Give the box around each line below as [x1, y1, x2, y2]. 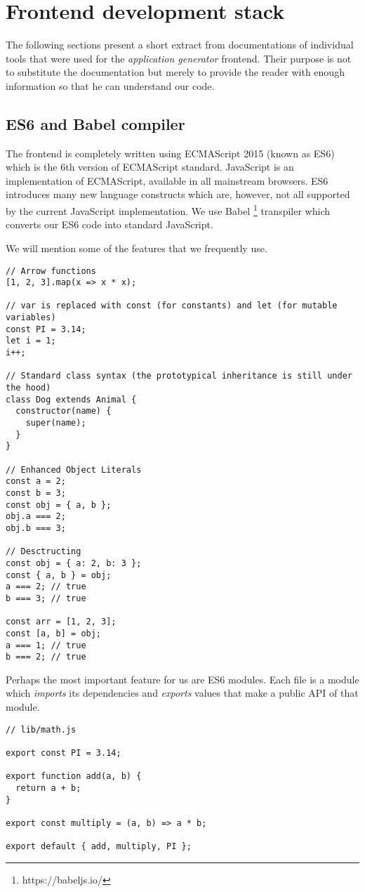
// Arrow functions [6, 265, 96, 276]
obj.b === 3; [6, 523, 66, 533]
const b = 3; [6, 487, 66, 498]
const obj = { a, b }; [6, 499, 112, 510]
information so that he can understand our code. [6, 78, 215, 93]
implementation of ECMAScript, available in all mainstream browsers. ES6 [6, 173, 328, 188]
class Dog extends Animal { [6, 394, 137, 405]
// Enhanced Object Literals [6, 464, 142, 475]
